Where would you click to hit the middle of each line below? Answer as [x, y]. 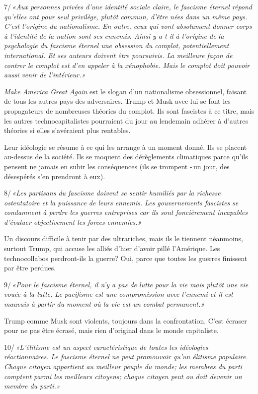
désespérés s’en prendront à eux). [55, 176]
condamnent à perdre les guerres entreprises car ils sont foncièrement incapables [126, 212]
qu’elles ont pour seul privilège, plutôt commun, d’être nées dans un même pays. [126, 16]
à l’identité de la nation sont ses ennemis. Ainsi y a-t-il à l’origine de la [114, 35]
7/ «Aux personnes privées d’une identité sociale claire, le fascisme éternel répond [128, 6]
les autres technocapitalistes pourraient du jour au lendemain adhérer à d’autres [126, 120]
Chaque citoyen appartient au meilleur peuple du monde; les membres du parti [123, 366]
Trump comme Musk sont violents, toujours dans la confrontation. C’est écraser [126, 320]
